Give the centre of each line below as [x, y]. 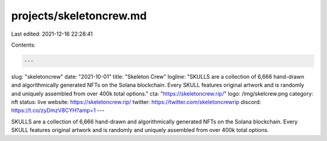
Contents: [23, 45]
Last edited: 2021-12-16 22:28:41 [52, 34]
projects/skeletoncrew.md [79, 16]
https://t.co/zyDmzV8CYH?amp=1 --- [58, 110]
